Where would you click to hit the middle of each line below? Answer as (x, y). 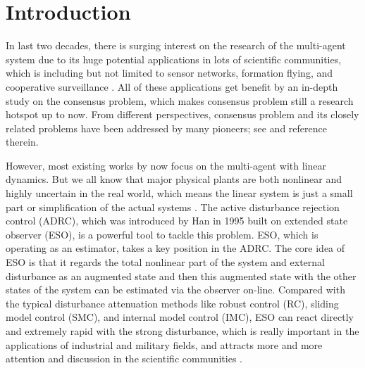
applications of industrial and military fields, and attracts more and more (164, 344)
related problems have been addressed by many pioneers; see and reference (166, 128)
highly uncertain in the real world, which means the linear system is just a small (179, 193)
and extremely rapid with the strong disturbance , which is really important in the (182, 331)
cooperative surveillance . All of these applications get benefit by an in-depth (172, 86)
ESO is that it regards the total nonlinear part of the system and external (165, 262)
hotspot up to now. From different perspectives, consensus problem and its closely (182, 114)
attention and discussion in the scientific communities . (124, 359)
